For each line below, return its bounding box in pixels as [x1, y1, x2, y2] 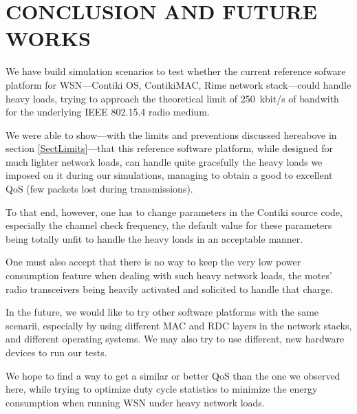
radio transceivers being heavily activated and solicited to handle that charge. [6, 281, 333, 296]
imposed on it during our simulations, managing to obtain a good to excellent [6, 168, 333, 182]
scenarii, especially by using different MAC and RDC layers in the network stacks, [6, 318, 352, 332]
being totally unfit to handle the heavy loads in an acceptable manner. [6, 231, 303, 246]
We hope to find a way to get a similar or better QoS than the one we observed [6, 368, 340, 382]
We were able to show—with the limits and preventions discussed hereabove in [6, 127, 337, 142]
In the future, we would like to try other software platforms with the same [6, 305, 319, 319]
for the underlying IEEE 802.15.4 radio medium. [6, 105, 210, 119]
